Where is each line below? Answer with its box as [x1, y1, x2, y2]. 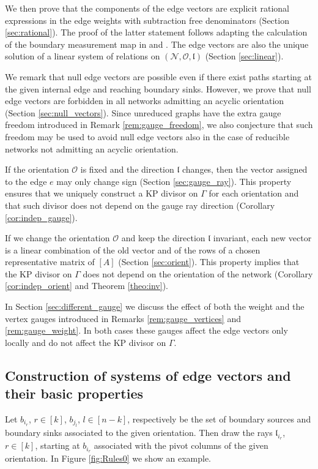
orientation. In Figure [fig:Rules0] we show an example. [5, 452, 212, 465]
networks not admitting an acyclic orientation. [5, 142, 179, 155]
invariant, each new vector [213, 231, 312, 244]
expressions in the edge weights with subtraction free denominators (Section [5, 13, 289, 26]
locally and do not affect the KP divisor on [5, 336, 166, 348]
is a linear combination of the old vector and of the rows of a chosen [5, 243, 261, 256]
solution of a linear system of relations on [5, 50, 160, 62]
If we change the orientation [5, 231, 110, 244]
